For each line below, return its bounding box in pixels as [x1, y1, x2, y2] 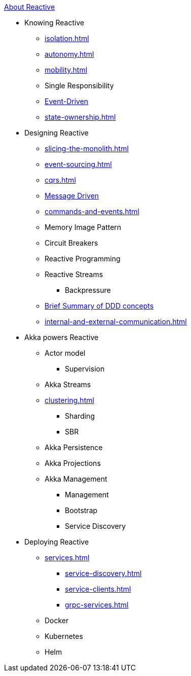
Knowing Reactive [24, 18, 85, 27]
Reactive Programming [45, 254, 121, 263]
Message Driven [45, 191, 99, 200]
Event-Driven [45, 97, 89, 106]
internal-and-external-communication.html [45, 317, 187, 326]
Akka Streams [45, 380, 91, 389]
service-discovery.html [65, 569, 142, 578]
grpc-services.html [65, 600, 129, 609]
